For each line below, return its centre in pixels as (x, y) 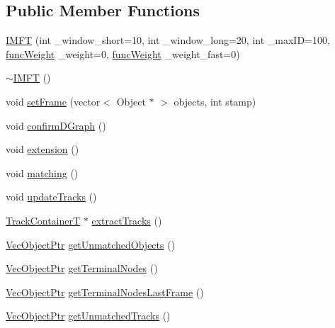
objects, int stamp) (215, 101)
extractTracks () (127, 220)
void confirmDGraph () (56, 125)
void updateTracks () (51, 197)
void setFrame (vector (53, 101)
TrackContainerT (43, 220)
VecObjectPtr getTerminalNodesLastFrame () (105, 292)
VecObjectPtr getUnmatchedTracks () (88, 316)
